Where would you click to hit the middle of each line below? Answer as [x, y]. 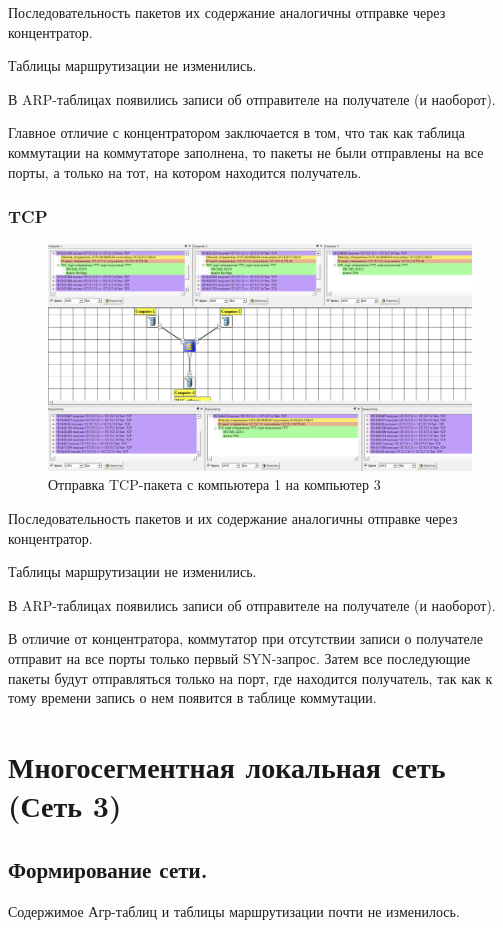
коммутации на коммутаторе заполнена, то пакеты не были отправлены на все [246, 151]
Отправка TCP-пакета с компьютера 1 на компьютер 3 [214, 484]
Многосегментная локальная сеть [227, 765]
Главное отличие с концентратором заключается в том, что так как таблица [237, 132]
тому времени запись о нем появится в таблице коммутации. [192, 697]
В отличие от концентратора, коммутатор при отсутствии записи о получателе [245, 638]
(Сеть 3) [65, 805]
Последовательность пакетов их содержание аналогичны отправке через [227, 12]
